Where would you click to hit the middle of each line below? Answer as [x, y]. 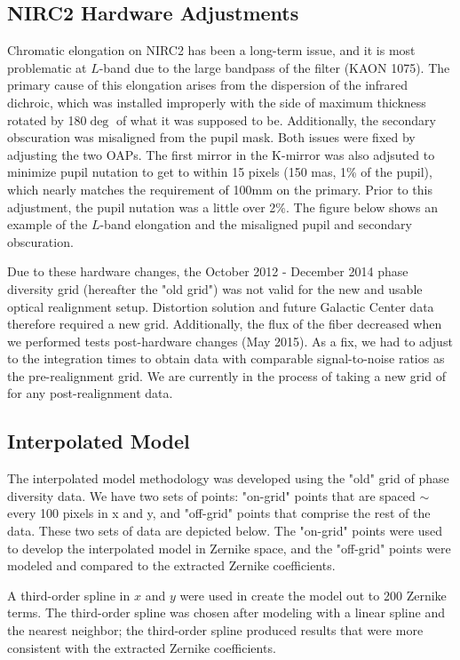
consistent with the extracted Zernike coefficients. [142, 647]
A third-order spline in [69, 595]
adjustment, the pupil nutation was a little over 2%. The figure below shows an [222, 207]
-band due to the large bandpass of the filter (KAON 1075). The [274, 67]
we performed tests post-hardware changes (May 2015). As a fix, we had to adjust [230, 341]
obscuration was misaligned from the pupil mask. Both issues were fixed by [211, 137]
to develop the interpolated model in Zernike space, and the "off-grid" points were [229, 548]
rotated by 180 [47, 119]
